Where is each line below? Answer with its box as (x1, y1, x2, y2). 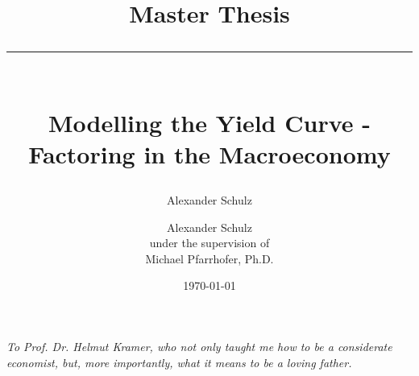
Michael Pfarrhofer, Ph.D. (145, 250, 274, 267)
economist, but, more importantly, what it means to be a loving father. (6, 353, 352, 370)
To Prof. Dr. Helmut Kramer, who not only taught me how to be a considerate (6, 337, 392, 354)
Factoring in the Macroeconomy (28, 137, 391, 170)
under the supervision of (149, 234, 270, 251)
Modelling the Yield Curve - (48, 105, 371, 138)
